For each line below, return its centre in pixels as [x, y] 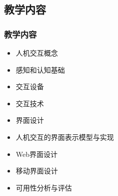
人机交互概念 [37, 53]
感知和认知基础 [40, 69]
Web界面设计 [37, 154]
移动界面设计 [37, 171]
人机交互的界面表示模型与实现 [65, 137]
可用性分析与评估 [44, 187]
